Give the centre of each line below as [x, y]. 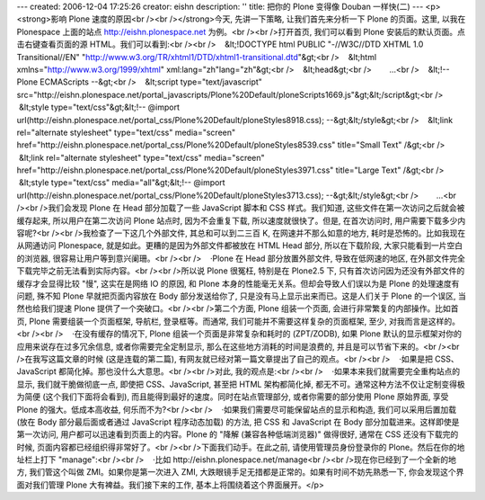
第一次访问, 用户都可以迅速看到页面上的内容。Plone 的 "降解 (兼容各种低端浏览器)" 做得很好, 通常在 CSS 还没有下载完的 [238, 434]
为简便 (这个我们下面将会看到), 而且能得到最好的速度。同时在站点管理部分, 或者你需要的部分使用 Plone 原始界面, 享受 [233, 397]
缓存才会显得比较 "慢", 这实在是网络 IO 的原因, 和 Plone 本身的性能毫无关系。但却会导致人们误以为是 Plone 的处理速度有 [238, 283]
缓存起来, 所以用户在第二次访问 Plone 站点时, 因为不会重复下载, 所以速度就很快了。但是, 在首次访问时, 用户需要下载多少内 [241, 220]
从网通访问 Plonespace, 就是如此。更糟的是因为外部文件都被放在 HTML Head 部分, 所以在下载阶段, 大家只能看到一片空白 [240, 246]
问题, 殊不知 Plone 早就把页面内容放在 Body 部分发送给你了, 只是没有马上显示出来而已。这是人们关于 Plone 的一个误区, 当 [241, 296]
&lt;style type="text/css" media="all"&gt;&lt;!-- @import [122, 183]
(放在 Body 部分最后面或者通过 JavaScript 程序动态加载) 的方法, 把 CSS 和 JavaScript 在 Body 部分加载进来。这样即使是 [238, 422]
